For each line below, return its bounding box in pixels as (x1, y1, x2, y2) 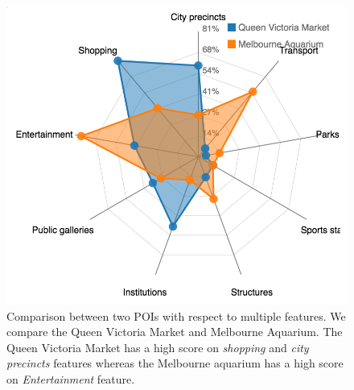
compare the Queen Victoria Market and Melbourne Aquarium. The (6, 323, 343, 340)
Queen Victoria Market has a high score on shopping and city (6, 338, 309, 355)
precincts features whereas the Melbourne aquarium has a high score (6, 355, 344, 371)
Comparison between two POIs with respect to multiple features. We (6, 307, 346, 324)
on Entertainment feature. (6, 371, 135, 388)
